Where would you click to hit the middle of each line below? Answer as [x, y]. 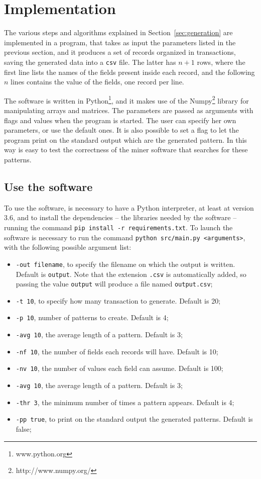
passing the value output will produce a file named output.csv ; [114, 284]
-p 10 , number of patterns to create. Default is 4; [92, 317]
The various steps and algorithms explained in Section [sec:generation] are [118, 32]
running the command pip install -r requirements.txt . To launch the [118, 227]
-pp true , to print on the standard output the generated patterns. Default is [134, 419]
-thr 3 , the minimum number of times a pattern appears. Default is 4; [125, 402]
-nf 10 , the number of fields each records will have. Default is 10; [117, 351]
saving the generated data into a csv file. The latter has [90, 62]
